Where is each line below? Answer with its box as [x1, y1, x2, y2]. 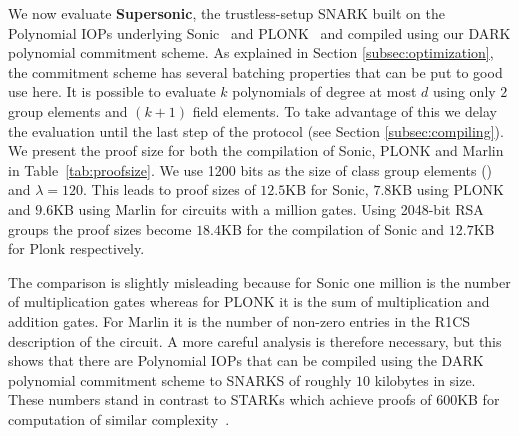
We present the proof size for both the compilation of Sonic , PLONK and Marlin [8, 140, 504, 161]
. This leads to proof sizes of [83, 179, 256, 200]
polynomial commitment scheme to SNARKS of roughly [8, 369, 352, 390]
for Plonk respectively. [8, 238, 145, 259]
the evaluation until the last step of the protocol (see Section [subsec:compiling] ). [8, 120, 504, 141]
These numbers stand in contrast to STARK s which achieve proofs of [8, 389, 432, 410]
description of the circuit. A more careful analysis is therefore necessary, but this [8, 330, 502, 351]
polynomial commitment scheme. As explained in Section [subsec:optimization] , [8, 42, 494, 63]
